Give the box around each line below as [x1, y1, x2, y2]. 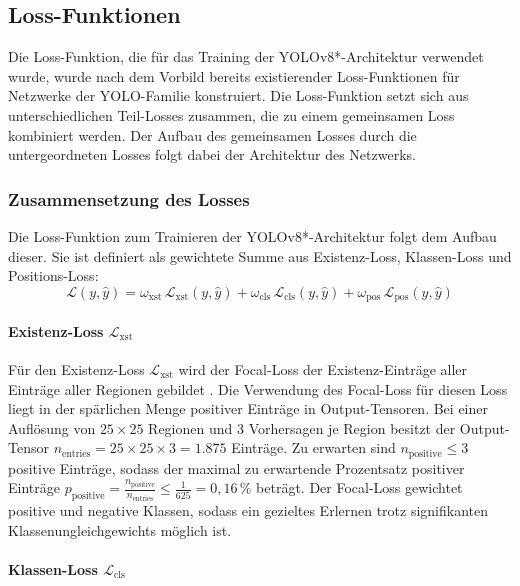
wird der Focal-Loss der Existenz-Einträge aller [178, 359, 468, 380]
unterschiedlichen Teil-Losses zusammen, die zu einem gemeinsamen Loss [8, 104, 455, 125]
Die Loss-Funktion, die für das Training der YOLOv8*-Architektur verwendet [8, 46, 484, 67]
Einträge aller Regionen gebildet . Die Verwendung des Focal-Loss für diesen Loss [8, 378, 508, 399]
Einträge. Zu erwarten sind [231, 437, 396, 458]
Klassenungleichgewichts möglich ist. [8, 519, 232, 540]
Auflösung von [8, 417, 96, 438]
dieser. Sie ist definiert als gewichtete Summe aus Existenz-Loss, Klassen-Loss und [8, 245, 512, 266]
